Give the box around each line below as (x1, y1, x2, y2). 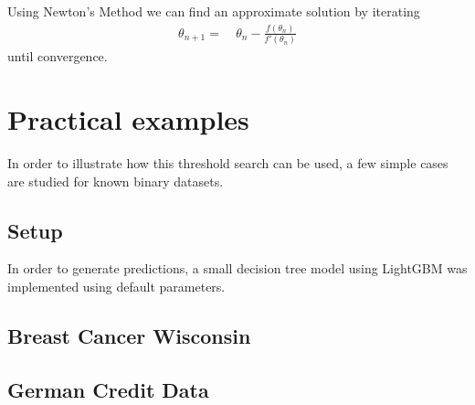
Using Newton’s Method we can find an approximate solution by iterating (7, 2, 420, 20)
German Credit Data (7, 375, 209, 403)
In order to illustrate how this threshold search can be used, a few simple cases (7, 154, 449, 173)
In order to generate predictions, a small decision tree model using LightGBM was (7, 259, 468, 278)
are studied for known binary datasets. (7, 171, 224, 190)
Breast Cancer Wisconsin (7, 322, 251, 349)
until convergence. (7, 47, 108, 66)
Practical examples (7, 101, 249, 138)
